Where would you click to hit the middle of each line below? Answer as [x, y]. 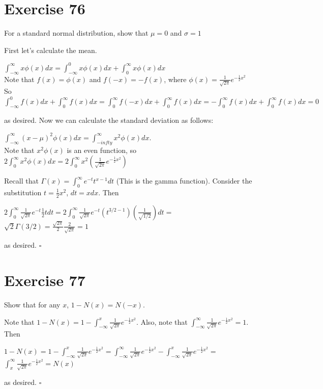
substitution [23, 192]
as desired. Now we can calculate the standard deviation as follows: [109, 120]
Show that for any [32, 304]
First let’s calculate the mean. [51, 50]
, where [175, 79]
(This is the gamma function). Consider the [184, 181]
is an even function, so [102, 150]
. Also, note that [162, 321]
